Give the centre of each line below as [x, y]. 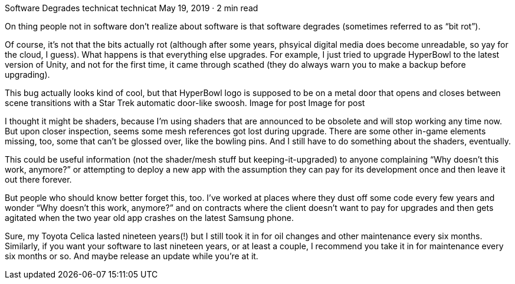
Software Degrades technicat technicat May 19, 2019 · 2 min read [132, 8]
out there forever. [38, 179]
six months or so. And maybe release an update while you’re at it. [132, 256]
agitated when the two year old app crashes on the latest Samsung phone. [149, 218]
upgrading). [27, 75]
